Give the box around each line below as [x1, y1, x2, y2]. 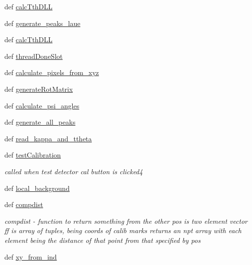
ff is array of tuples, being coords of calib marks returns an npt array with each [4, 225, 242, 236]
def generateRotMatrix [4, 83, 73, 94]
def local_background [4, 183, 70, 193]
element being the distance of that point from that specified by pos [4, 235, 201, 245]
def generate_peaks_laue [4, 18, 81, 28]
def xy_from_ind [4, 251, 57, 262]
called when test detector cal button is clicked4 [4, 166, 143, 176]
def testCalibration [4, 150, 61, 160]
